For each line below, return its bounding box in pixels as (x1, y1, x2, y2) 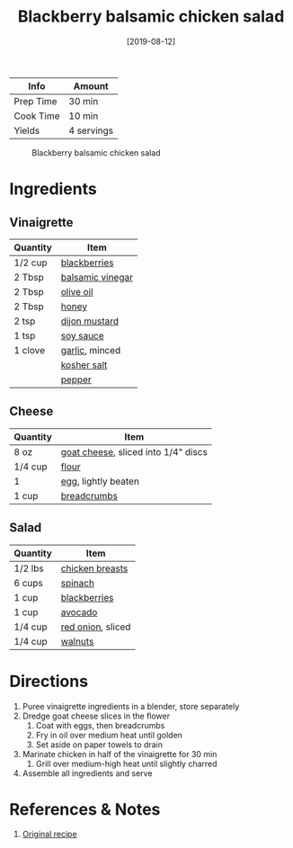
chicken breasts (60, 562, 129, 575)
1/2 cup (13, 256, 48, 269)
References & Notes (9, 799, 161, 819)
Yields (13, 124, 40, 137)
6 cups (13, 576, 43, 589)
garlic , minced (60, 344, 121, 356)
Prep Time (13, 94, 58, 107)
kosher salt (60, 358, 108, 370)
